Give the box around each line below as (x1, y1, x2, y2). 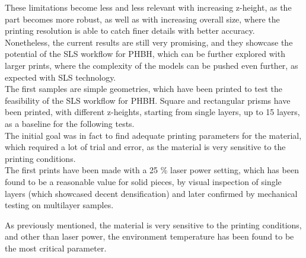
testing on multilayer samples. (5, 199, 114, 211)
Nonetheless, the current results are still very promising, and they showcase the (5, 36, 293, 48)
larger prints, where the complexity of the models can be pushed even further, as (5, 59, 298, 71)
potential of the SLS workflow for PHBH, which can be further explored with (5, 47, 285, 60)
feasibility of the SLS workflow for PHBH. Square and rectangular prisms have (5, 94, 291, 106)
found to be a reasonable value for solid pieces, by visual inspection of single (5, 175, 282, 187)
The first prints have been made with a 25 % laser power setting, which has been (5, 164, 299, 176)
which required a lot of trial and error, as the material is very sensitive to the (5, 141, 286, 153)
